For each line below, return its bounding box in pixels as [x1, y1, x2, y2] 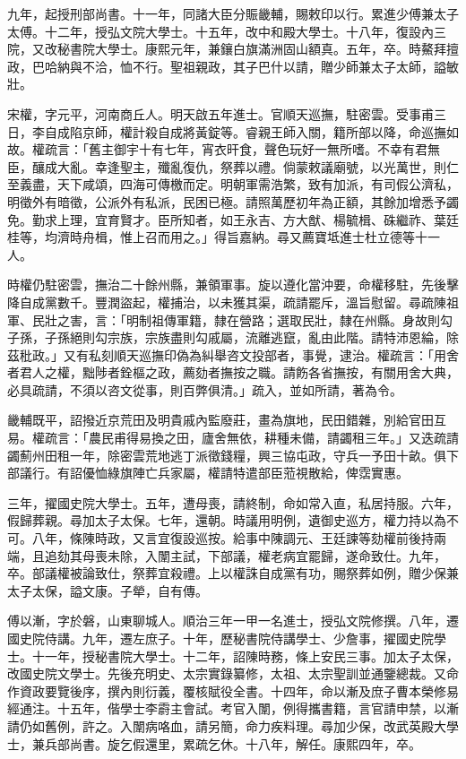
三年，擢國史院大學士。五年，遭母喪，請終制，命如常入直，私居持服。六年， [7, 493, 459, 512]
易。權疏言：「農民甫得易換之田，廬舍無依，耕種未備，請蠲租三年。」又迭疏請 [7, 428, 459, 447]
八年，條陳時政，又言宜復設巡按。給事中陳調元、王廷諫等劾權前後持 [31, 529, 434, 548]
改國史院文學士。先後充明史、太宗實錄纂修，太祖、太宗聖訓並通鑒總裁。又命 [7, 664, 459, 683]
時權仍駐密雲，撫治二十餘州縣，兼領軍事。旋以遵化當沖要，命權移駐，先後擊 [7, 275, 459, 294]
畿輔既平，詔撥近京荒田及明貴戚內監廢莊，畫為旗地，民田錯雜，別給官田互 [7, 410, 446, 429]
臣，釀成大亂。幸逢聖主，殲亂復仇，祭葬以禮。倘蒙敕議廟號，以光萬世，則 [7, 157, 446, 176]
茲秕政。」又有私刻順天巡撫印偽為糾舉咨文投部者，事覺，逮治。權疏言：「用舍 [7, 345, 459, 364]
